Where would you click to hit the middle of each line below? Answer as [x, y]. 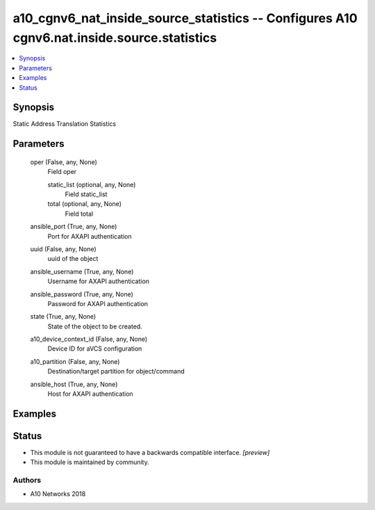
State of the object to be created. [95, 326]
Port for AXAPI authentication [90, 236]
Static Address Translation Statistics [65, 124]
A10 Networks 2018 [58, 494]
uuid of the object [73, 259]
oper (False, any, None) [64, 162]
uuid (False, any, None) [63, 249]
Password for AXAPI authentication [98, 303]
